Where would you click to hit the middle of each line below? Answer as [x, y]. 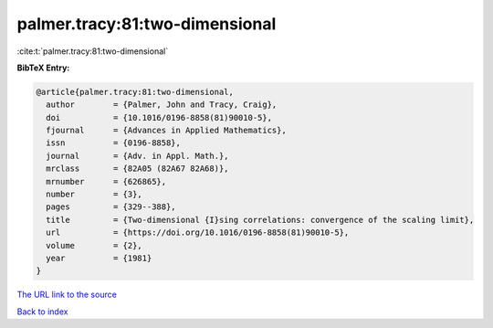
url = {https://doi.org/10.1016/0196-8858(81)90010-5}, [198, 233]
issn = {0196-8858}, [114, 143]
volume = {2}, [94, 245]
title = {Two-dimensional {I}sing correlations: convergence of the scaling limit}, [260, 220]
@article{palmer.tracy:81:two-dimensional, [135, 92]
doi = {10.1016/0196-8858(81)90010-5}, [159, 117]
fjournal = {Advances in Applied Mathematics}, [166, 131]
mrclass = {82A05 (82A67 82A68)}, [137, 169]
